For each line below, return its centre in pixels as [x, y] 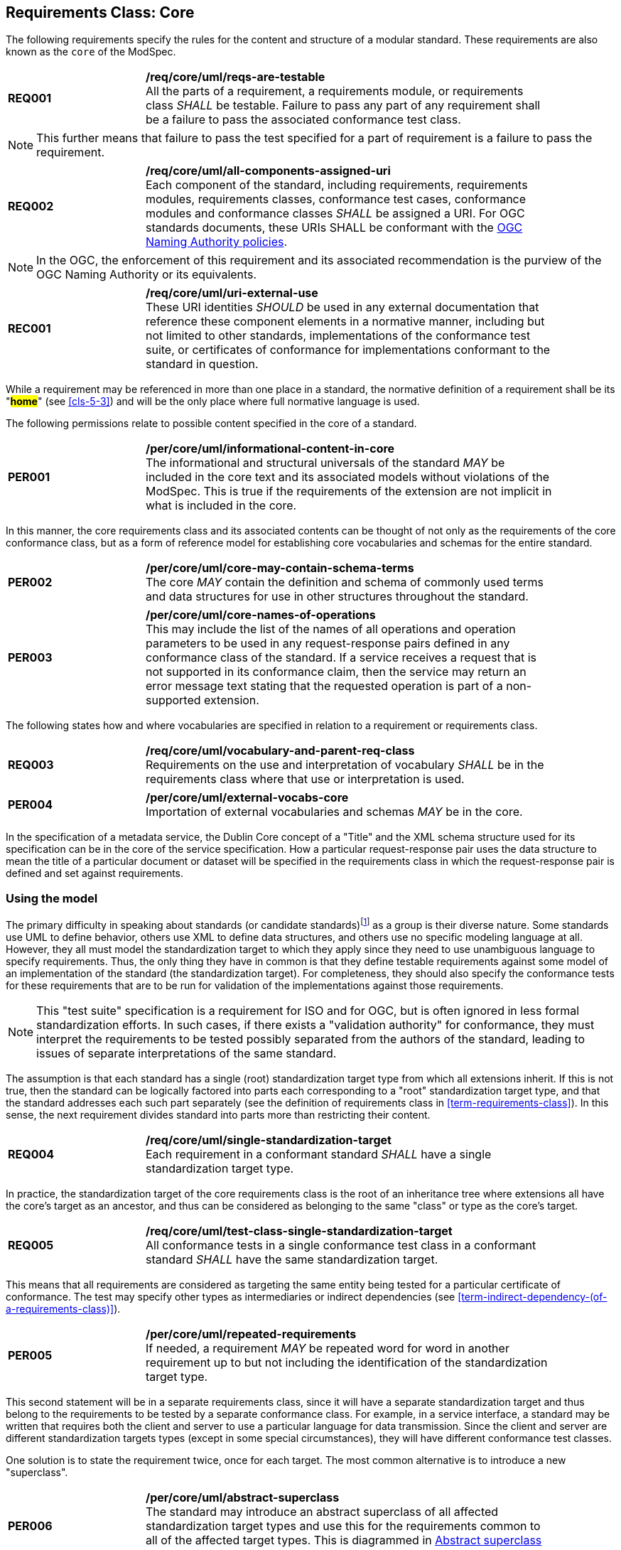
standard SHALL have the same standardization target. [292, 1259]
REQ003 [31, 765]
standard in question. [202, 364]
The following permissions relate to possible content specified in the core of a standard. [211, 424]
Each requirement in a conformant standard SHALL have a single [319, 1154]
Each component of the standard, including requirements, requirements [337, 185]
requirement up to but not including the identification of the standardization [347, 1362]
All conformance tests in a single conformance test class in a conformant [341, 1245]
